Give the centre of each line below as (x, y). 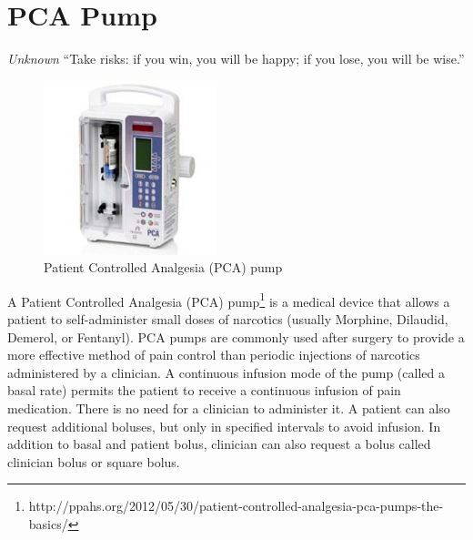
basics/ (48, 523)
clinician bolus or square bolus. (94, 461)
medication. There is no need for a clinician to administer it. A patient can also (229, 408)
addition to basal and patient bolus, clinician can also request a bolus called (219, 444)
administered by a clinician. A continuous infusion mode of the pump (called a (226, 372)
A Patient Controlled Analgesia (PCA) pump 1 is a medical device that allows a (229, 300)
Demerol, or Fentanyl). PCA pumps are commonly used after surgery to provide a (236, 336)
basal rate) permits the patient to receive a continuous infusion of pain (204, 390)
